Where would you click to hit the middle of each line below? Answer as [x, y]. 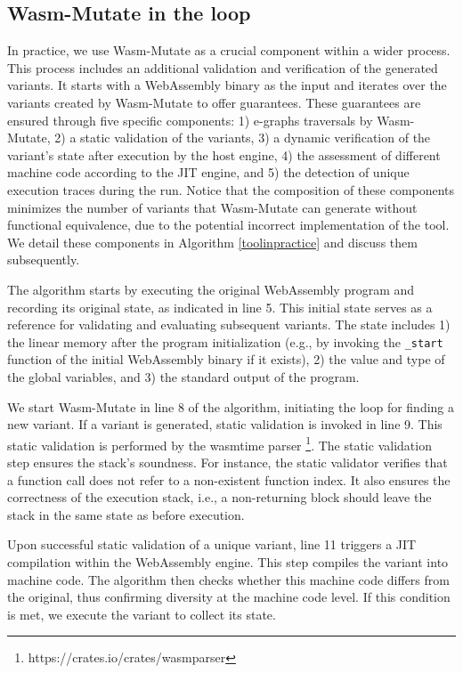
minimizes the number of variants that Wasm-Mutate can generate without [212, 207]
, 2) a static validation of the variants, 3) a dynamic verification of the [239, 138]
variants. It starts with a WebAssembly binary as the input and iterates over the [227, 85]
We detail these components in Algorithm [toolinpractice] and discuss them [212, 242]
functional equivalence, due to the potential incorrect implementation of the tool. [228, 225]
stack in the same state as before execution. [126, 514]
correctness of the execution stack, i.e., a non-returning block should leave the [219, 497]
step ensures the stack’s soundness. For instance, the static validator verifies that [227, 462]
